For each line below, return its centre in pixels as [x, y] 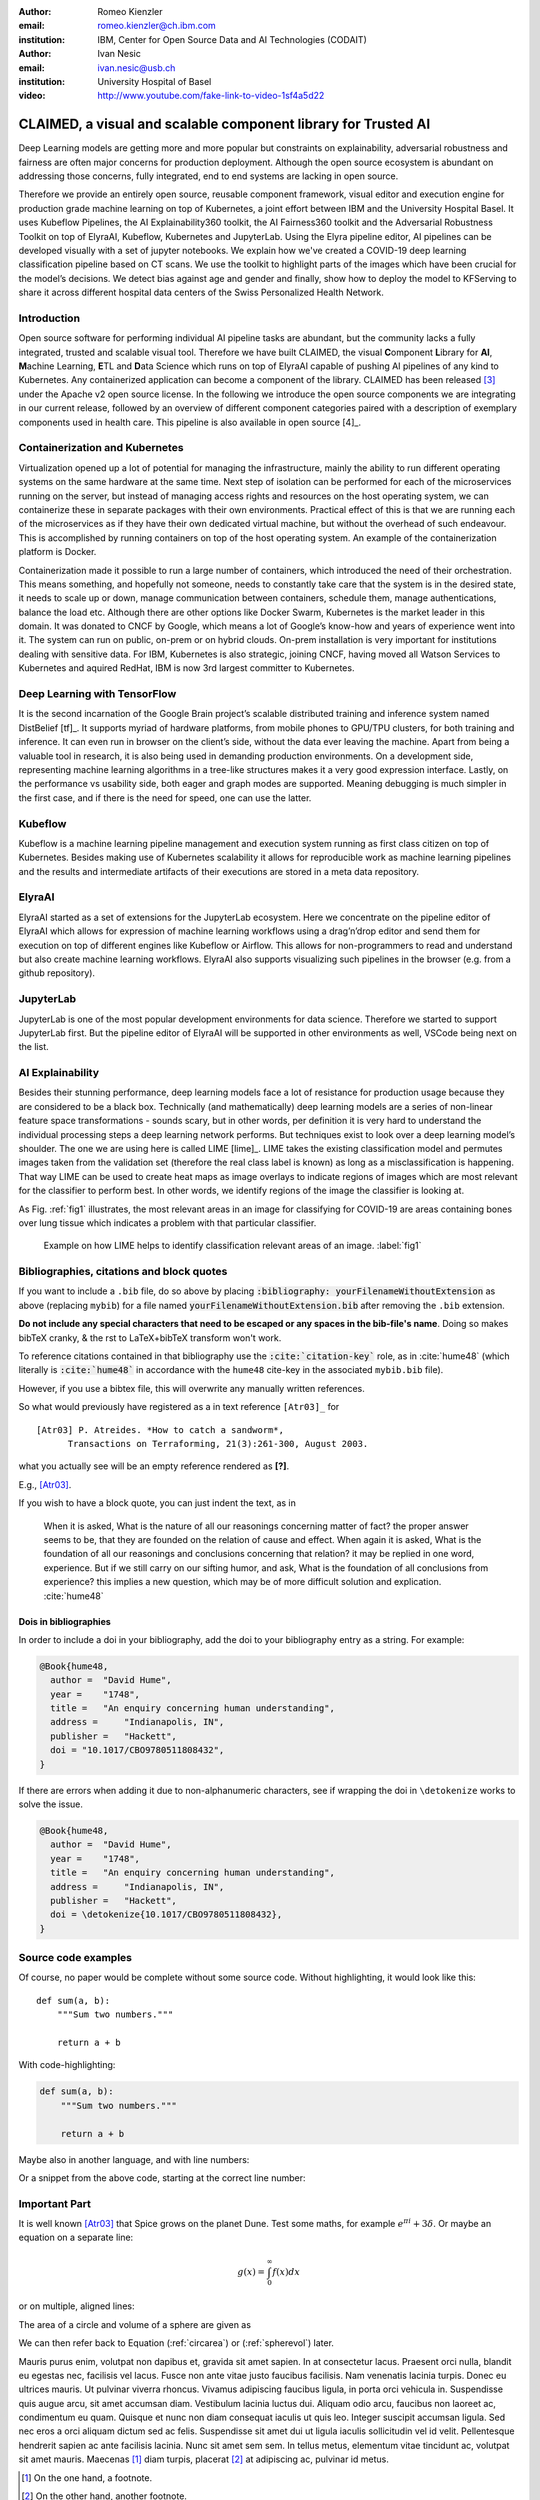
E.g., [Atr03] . [45, 1484]
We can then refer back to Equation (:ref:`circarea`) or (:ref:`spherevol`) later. [176, 2343]
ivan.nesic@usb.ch [136, 67]
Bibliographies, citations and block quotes [123, 1272]
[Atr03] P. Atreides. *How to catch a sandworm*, [160, 1429]
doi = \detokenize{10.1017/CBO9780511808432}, [166, 1914]
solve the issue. [51, 1804]
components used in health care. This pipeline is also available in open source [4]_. [190, 422]
